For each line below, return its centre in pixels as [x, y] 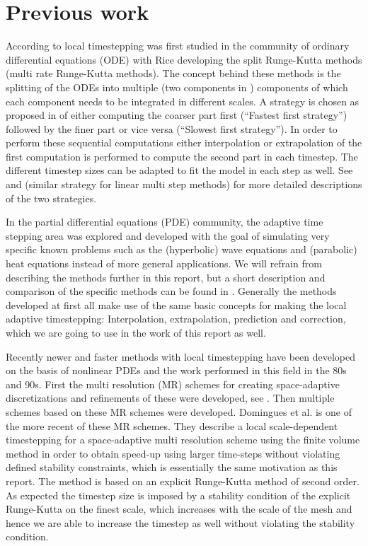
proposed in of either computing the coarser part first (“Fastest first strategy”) [177, 115]
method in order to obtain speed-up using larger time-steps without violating [173, 453]
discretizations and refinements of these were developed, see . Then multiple [170, 398]
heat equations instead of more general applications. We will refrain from [164, 263]
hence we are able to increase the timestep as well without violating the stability [180, 522]
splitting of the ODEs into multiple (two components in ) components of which [177, 87]
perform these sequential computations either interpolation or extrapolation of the [184, 143]
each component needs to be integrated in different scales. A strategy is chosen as [183, 101]
